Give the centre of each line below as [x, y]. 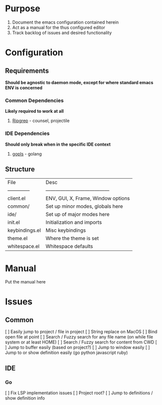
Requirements [27, 71]
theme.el [18, 238]
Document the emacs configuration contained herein [65, 22]
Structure [20, 169]
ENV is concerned [24, 88]
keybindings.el [24, 230]
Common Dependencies [35, 100]
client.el [17, 198]
